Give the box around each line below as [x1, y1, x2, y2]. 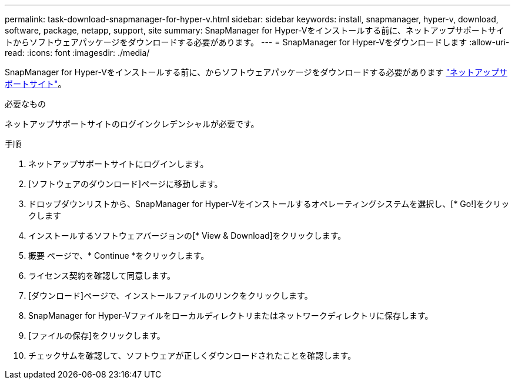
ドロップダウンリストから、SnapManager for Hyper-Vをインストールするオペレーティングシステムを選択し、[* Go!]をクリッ [28, 199, 510, 209]
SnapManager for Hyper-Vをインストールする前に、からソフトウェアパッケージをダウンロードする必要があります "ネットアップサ [5, 67, 508, 77]
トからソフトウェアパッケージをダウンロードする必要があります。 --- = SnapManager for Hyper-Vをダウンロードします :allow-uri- [5, 37, 510, 47]
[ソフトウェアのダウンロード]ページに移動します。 [28, 179, 223, 189]
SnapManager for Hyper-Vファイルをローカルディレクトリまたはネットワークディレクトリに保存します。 [28, 310, 433, 320]
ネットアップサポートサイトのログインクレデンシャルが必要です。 [5, 119, 259, 129]
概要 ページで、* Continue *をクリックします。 [28, 251, 209, 261]
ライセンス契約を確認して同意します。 [28, 271, 175, 281]
